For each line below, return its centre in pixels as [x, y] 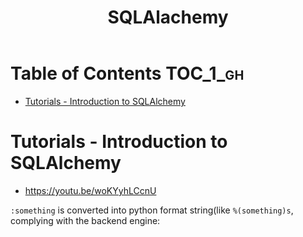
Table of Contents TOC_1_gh [127, 73]
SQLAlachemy [168, 17]
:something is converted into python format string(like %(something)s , [152, 210]
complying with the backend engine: [85, 220]
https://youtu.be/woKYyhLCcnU [90, 190]
